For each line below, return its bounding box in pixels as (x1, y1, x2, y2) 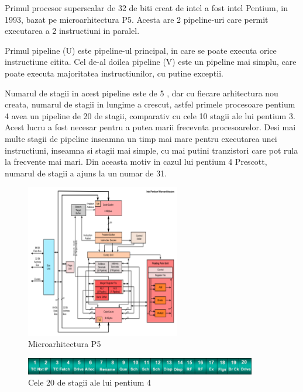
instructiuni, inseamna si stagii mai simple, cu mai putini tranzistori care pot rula (5, 144, 298, 156)
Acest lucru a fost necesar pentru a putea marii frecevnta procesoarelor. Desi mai (5, 121, 296, 133)
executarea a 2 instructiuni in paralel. (5, 25, 140, 37)
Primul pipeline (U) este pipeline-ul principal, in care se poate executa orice (5, 44, 277, 56)
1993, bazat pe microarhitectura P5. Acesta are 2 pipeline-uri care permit (5, 13, 268, 25)
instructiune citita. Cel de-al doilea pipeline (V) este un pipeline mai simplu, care (5, 55, 297, 68)
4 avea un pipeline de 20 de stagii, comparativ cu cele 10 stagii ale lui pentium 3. (5, 109, 295, 122)
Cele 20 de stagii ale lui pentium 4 (28, 376, 151, 388)
